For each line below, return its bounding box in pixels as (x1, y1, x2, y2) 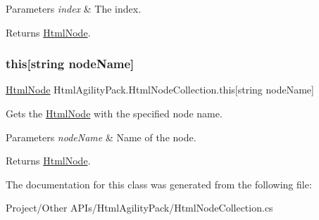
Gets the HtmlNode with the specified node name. (6, 106, 223, 120)
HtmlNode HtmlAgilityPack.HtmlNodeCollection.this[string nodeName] (6, 82, 314, 97)
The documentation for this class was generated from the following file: (6, 176, 312, 191)
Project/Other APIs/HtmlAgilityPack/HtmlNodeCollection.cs (6, 200, 273, 215)
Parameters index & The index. (6, 1, 142, 15)
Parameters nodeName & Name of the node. (6, 129, 196, 144)
